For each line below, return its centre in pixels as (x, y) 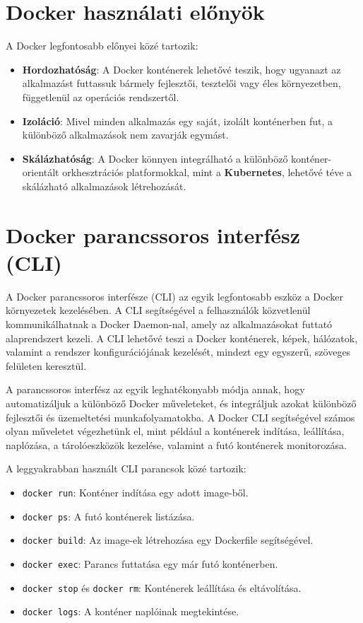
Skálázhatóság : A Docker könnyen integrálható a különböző (155, 158)
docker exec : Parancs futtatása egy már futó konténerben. (150, 563)
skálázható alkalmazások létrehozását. (104, 186)
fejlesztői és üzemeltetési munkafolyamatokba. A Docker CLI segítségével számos (180, 417)
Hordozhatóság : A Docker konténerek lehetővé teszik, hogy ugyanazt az (181, 69)
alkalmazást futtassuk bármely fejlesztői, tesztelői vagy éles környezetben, (181, 83)
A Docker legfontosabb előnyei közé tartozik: (102, 46)
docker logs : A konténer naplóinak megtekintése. (131, 611)
